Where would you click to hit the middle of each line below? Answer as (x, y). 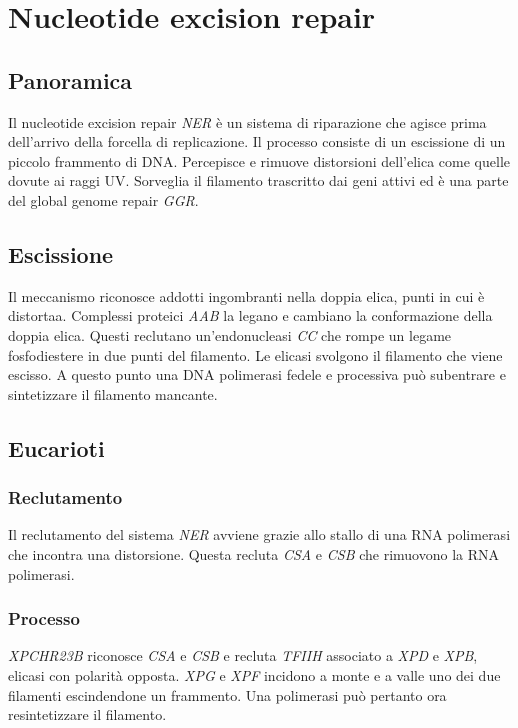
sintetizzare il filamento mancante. (113, 393)
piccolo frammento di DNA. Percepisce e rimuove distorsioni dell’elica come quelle (259, 160)
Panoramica (70, 79)
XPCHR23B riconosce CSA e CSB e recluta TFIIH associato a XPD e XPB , (243, 655)
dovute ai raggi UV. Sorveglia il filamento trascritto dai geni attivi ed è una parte (258, 180)
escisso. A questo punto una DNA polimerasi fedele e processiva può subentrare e (257, 374)
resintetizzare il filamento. (87, 714)
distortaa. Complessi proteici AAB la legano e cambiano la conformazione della (250, 315)
